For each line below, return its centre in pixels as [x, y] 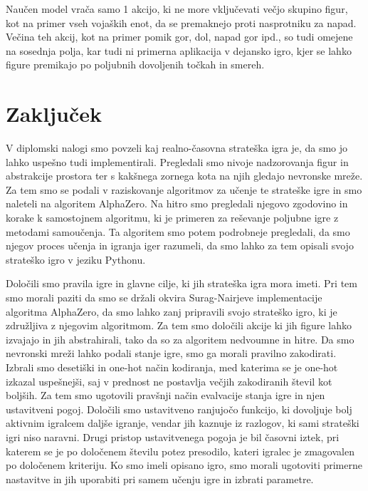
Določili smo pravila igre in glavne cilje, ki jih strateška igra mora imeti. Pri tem [182, 283]
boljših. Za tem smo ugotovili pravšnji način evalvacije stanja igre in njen [165, 395]
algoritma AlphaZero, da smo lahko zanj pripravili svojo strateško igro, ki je [172, 311]
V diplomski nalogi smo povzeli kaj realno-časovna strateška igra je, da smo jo [177, 148]
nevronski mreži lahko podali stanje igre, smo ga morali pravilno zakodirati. [171, 353]
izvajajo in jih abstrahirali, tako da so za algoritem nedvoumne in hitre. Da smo [180, 339]
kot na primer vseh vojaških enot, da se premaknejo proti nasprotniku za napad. [181, 22]
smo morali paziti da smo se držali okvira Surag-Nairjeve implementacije [164, 298]
